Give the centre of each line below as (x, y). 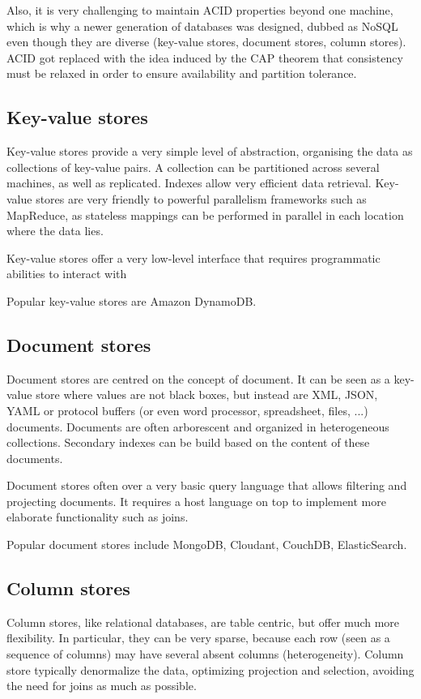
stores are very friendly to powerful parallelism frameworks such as (201, 198)
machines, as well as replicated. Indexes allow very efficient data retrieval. (189, 183)
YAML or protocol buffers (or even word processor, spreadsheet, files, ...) (187, 410)
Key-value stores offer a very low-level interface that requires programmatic (193, 257)
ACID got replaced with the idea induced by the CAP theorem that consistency (205, 57)
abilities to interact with (67, 274)
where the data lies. (55, 231)
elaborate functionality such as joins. (98, 517)
